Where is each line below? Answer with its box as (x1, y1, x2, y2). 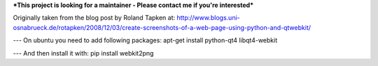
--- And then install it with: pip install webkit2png (13, 49, 154, 57)
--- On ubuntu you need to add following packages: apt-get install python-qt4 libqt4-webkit (13, 36, 278, 44)
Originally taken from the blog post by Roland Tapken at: (13, 14, 176, 22)
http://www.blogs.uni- (176, 14, 241, 22)
